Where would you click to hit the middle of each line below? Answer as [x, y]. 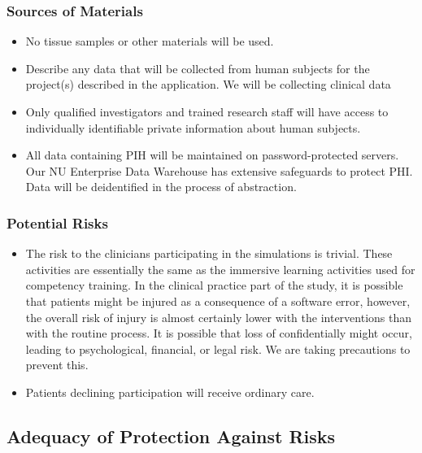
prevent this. [57, 365]
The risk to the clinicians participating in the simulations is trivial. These [209, 253]
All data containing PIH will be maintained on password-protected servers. [212, 155]
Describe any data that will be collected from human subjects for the [198, 68]
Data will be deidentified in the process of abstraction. [161, 187]
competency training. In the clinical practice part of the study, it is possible [214, 285]
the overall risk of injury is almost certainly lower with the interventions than [219, 317]
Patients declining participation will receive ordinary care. [170, 392]
